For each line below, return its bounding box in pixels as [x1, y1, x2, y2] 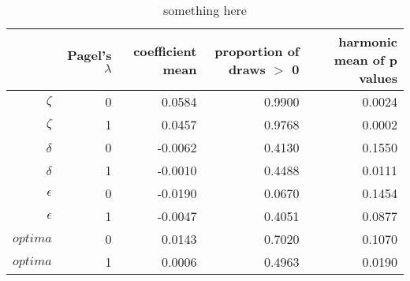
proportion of [214, 41, 300, 60]
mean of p [334, 51, 397, 69]
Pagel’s [67, 46, 112, 64]
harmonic [338, 32, 397, 51]
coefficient [133, 41, 197, 60]
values [359, 69, 397, 87]
